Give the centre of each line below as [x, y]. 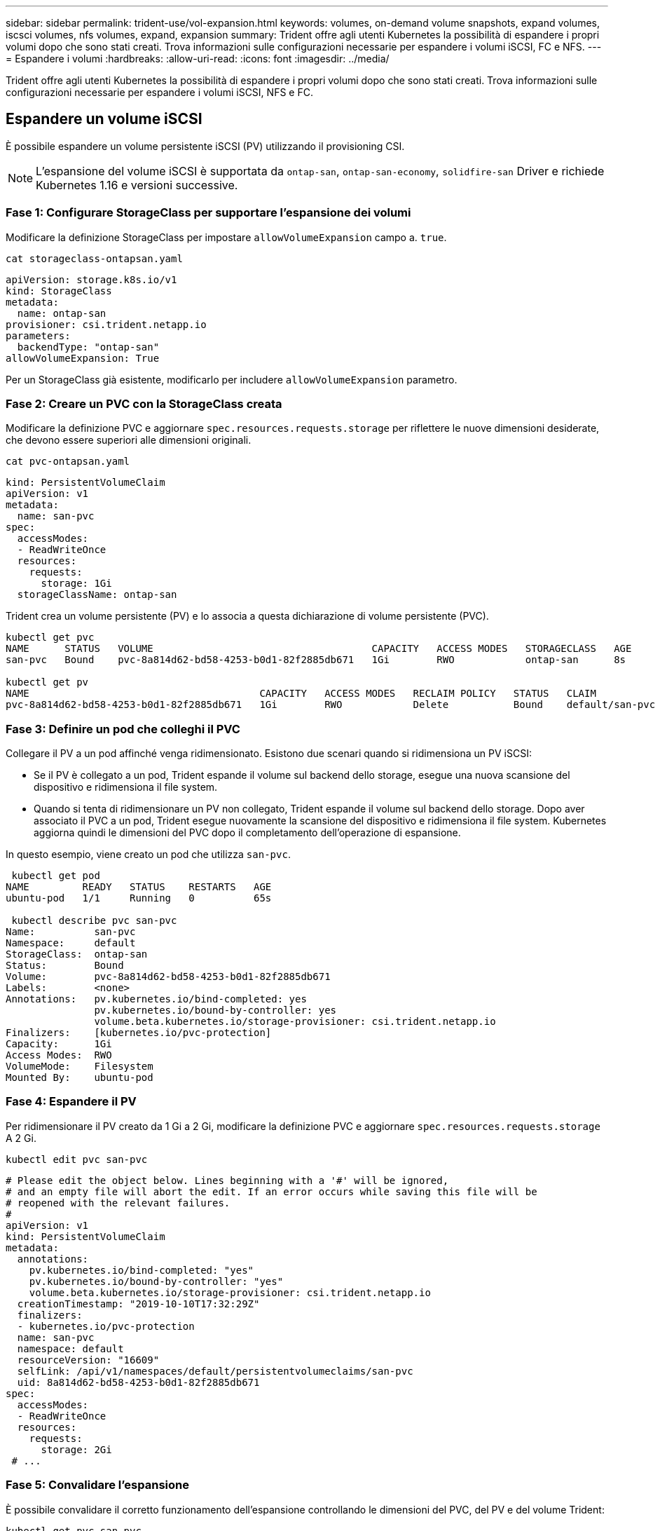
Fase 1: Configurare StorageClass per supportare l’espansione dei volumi [208, 213]
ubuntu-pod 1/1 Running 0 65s [139, 898]
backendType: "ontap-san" [88, 347]
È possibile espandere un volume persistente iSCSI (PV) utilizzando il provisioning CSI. [205, 146]
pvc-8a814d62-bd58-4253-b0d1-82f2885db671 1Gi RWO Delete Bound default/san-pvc [331, 705]
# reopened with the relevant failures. [118, 1203]
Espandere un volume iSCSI [104, 119]
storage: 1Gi [76, 584]
